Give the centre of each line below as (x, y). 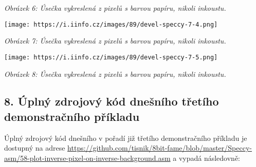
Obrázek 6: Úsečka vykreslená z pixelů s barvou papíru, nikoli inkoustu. (115, 8)
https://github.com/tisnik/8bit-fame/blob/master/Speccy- (160, 148)
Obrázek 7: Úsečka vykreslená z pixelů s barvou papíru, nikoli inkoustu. (115, 41)
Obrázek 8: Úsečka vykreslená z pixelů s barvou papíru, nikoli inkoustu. (115, 74)
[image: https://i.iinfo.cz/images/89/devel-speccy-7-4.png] (111, 24)
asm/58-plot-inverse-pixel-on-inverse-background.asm (87, 158)
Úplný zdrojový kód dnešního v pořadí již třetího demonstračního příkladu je (126, 138)
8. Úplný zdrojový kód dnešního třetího (112, 101)
